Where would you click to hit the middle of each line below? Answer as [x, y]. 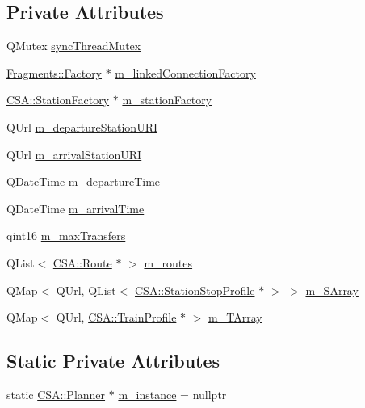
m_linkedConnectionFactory [185, 72]
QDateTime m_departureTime [84, 181]
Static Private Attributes [113, 361]
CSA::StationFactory [58, 100]
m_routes [168, 262]
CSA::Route [82, 262]
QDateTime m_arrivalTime [76, 208]
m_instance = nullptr [172, 394]
